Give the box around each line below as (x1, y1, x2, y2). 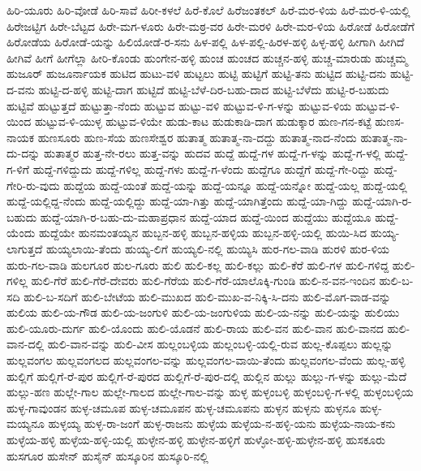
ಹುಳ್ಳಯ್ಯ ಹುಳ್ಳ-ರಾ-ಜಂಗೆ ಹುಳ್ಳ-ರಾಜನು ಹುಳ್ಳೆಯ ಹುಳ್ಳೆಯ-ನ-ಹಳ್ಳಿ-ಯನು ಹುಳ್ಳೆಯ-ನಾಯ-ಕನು (48, 415, 396, 432)
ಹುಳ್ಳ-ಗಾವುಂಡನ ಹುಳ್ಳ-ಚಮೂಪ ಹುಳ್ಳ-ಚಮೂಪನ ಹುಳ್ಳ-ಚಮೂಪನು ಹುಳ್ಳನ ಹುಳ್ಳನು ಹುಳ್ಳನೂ (6, 399, 357, 416)
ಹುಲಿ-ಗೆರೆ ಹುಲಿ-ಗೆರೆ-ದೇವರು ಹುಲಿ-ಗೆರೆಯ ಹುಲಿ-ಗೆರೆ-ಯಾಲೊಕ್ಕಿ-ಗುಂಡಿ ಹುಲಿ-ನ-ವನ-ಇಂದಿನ (31, 272, 376, 289)
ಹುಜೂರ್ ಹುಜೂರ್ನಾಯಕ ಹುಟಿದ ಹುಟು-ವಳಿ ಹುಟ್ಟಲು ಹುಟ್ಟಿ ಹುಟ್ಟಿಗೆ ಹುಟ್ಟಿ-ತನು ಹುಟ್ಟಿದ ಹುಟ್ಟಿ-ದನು (6, 65, 387, 82)
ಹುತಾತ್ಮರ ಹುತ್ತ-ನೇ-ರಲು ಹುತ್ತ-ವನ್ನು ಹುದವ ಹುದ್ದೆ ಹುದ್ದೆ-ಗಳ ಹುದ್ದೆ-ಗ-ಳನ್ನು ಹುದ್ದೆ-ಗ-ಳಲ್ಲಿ (43, 145, 381, 162)
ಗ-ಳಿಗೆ (6, 160, 29, 177)
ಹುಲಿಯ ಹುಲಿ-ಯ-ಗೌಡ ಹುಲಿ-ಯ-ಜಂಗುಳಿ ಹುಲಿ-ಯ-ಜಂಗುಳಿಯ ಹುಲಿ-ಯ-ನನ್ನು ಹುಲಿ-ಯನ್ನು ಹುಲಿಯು (6, 304, 400, 321)
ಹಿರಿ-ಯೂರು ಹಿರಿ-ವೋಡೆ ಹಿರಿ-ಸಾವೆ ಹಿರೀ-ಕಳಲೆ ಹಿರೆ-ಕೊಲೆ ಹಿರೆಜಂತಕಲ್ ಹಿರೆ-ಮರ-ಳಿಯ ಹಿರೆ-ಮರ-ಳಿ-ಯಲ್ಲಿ (6, 2, 410, 18)
